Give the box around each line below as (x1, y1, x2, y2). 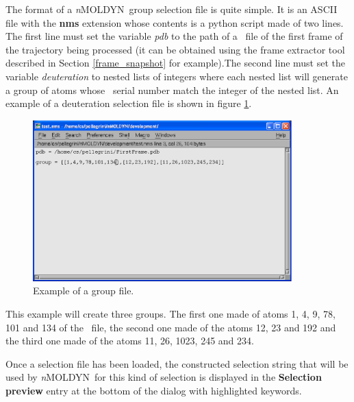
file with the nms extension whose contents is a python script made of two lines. (5, 15, 344, 29)
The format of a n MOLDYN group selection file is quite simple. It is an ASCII (5, 2, 338, 16)
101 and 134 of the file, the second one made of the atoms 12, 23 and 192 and (5, 320, 336, 334)
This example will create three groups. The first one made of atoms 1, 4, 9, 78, (5, 307, 336, 321)
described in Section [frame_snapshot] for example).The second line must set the (5, 56, 346, 70)
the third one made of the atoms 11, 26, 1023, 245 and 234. (5, 333, 254, 348)
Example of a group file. (33, 283, 134, 298)
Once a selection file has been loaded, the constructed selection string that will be (5, 356, 349, 370)
